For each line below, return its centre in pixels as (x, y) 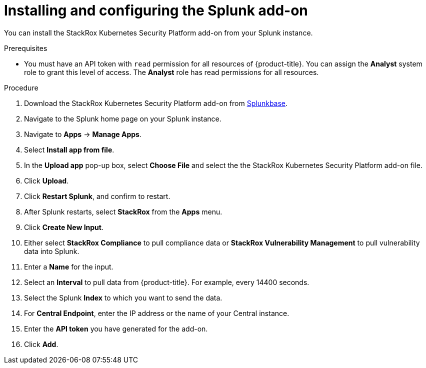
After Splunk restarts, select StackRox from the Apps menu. (123, 211)
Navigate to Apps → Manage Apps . (83, 134)
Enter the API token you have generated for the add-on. (116, 328)
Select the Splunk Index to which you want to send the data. (123, 297)
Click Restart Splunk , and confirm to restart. (97, 196)
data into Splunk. (52, 251)
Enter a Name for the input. (69, 266)
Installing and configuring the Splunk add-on (156, 10)
